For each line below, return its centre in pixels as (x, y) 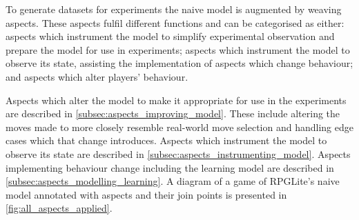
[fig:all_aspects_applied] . (59, 208)
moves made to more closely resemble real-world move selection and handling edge (179, 127)
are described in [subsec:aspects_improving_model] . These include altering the (173, 113)
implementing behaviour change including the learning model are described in (170, 167)
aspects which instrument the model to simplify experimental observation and (170, 36)
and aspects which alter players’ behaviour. (97, 76)
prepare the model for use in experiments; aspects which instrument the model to (178, 49)
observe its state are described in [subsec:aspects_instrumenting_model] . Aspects (178, 153)
